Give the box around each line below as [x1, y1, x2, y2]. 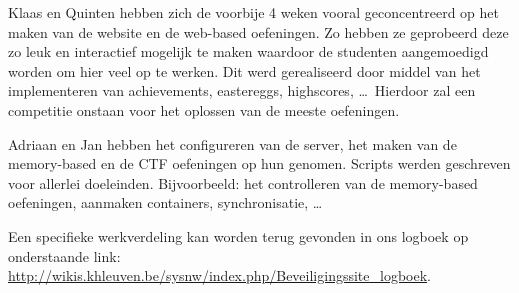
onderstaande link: [8, 245, 121, 266]
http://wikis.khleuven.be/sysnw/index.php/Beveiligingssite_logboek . [8, 265, 431, 286]
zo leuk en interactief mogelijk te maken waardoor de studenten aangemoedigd [8, 41, 489, 62]
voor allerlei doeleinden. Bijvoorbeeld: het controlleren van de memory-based [8, 172, 478, 193]
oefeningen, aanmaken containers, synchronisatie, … [8, 192, 323, 213]
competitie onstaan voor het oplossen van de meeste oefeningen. [8, 99, 400, 120]
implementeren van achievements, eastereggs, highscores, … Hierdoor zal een [8, 80, 476, 101]
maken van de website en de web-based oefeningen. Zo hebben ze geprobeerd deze [8, 21, 509, 42]
